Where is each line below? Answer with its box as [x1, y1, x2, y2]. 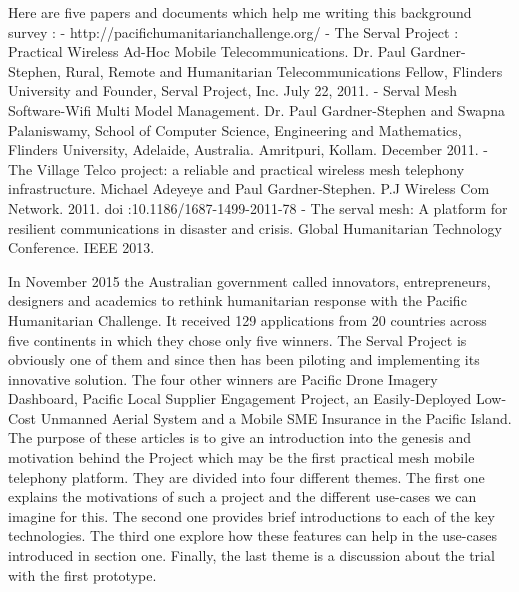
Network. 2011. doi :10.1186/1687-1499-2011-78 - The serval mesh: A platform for [8, 197, 508, 218]
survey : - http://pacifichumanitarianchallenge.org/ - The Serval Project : [8, 21, 459, 42]
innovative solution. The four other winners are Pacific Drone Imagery [8, 368, 438, 389]
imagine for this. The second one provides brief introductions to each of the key [8, 505, 495, 526]
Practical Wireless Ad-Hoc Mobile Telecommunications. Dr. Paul [8, 41, 406, 62]
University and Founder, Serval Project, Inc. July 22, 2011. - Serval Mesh [8, 80, 457, 101]
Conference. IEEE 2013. [8, 237, 155, 258]
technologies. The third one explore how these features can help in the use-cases [8, 525, 497, 546]
